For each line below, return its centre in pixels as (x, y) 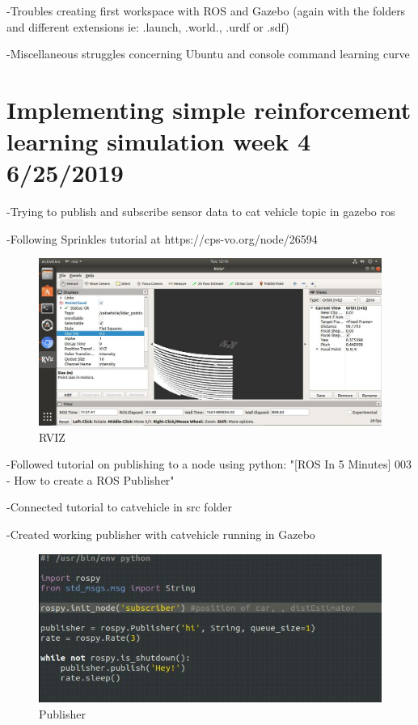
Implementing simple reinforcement (209, 109)
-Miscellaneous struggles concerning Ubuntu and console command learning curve (208, 54)
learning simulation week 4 (159, 141)
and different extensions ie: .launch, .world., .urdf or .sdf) (148, 26)
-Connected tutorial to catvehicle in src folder (120, 507)
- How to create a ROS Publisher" (91, 479)
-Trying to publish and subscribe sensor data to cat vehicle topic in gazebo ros (201, 212)
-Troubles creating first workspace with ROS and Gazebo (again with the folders (206, 11)
